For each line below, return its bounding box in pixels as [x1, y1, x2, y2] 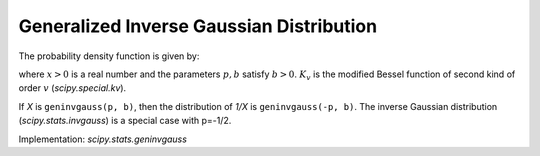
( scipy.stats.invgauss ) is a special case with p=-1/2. [18, 115, 232, 127]
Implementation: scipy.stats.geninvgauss [18, 133, 187, 145]
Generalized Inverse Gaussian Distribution [18, 15, 378, 37]
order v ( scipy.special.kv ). [18, 82, 127, 94]
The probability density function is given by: [18, 50, 200, 62]
